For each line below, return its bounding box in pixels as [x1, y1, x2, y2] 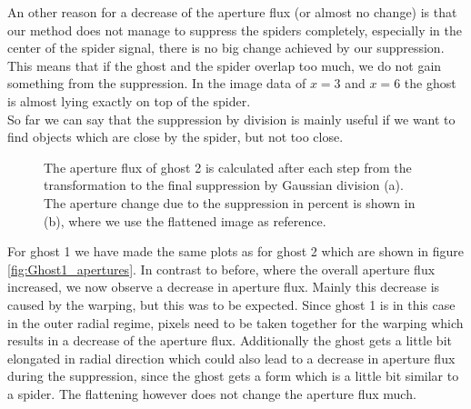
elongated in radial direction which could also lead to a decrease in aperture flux [7, 348, 456, 367]
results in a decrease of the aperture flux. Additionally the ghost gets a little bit [7, 331, 452, 350]
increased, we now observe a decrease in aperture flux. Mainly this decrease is [7, 277, 440, 296]
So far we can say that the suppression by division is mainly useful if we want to [7, 109, 456, 128]
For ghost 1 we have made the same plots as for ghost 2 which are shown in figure [7, 242, 465, 261]
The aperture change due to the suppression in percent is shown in [44, 193, 416, 212]
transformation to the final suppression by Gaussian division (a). [44, 175, 404, 195]
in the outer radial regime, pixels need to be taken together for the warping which [7, 313, 464, 332]
